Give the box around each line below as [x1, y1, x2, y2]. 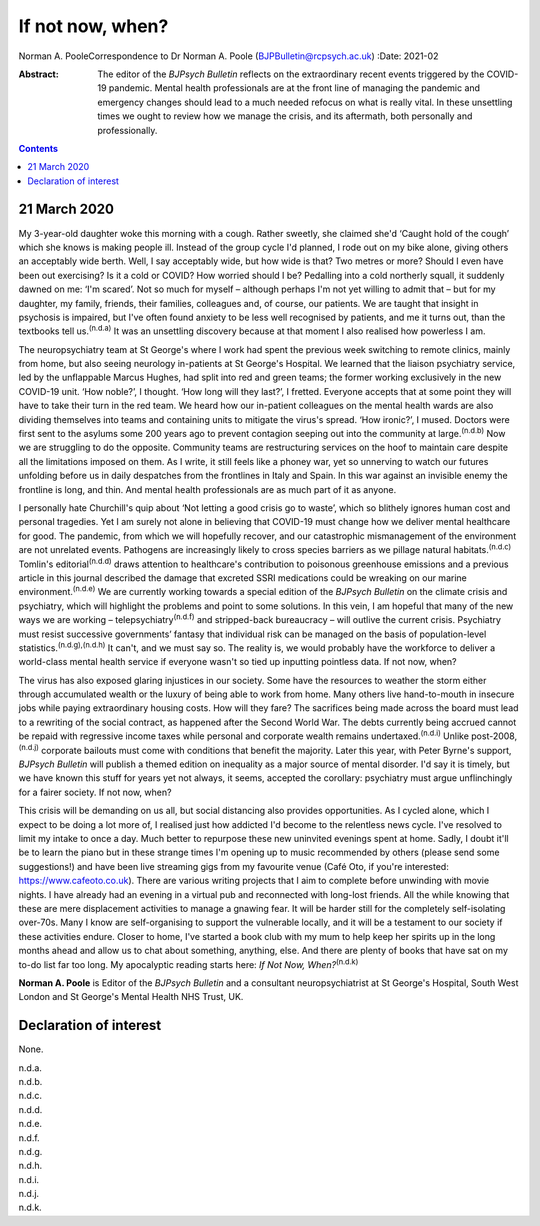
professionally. [97, 124, 158, 136]
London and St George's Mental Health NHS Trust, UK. [18, 991, 244, 1003]
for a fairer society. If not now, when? [18, 786, 172, 798]
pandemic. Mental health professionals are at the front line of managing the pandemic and [108, 82, 480, 94]
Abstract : [18, 68, 59, 80]
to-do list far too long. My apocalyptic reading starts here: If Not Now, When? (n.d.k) [18, 956, 359, 970]
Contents [18, 142, 59, 154]
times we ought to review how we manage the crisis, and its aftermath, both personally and [97, 110, 473, 122]
